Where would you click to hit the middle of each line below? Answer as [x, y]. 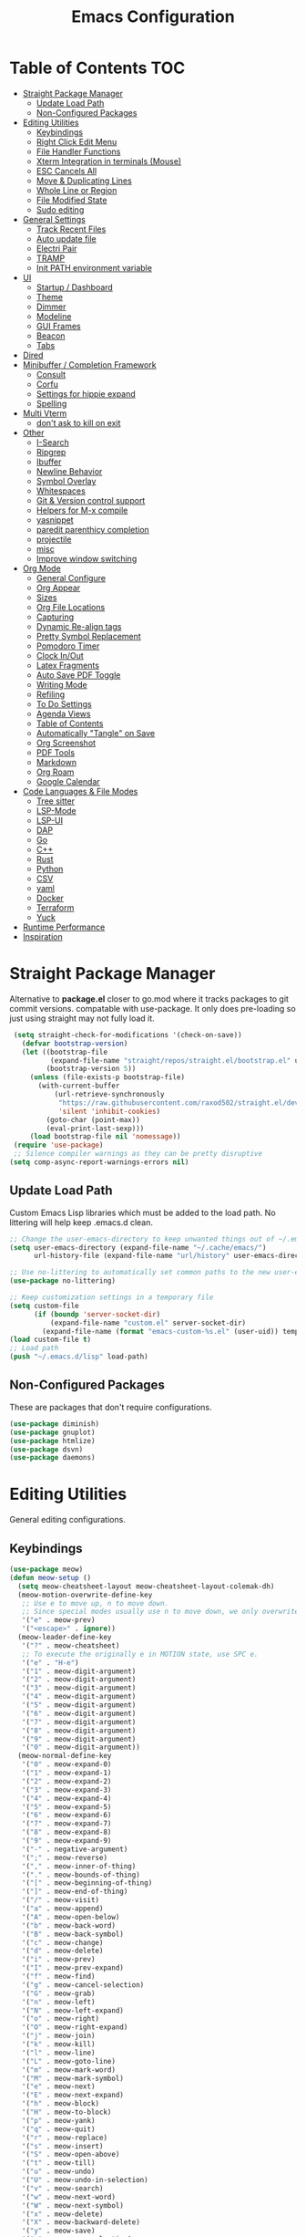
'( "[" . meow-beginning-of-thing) [87, 1883]
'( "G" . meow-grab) [58, 1993]
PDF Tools [56, 752]
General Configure [71, 577]
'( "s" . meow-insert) [62, 2146]
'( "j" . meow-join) [58, 2036]
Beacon [51, 336]
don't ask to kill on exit [78, 422]
